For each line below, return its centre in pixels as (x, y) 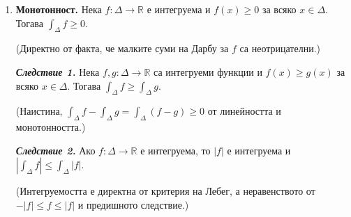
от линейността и (244, 111)
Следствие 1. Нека (58, 71)
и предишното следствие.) (133, 204)
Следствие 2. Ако (55, 150)
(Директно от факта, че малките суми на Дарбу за (122, 48)
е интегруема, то (175, 150)
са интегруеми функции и (208, 71)
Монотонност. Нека (59, 9)
